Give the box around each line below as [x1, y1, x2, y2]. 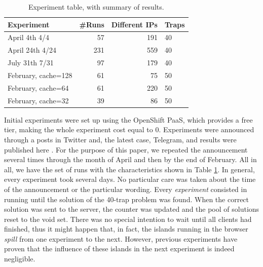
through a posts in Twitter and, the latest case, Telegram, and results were [4, 134, 237, 144]
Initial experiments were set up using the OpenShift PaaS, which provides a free [4, 114, 253, 125]
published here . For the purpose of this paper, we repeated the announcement [4, 144, 248, 155]
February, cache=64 [8, 82, 69, 93]
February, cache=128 [8, 69, 72, 80]
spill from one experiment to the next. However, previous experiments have [4, 233, 238, 244]
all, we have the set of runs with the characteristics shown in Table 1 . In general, [4, 164, 255, 174]
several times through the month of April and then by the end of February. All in [4, 154, 257, 165]
